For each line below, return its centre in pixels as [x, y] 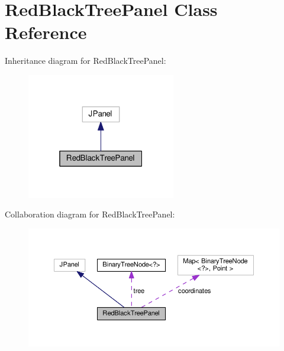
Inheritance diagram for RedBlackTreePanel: [85, 61]
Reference [46, 32]
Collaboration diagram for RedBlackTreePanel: [90, 214]
